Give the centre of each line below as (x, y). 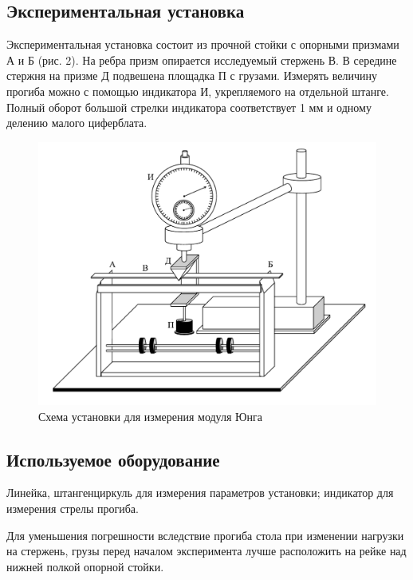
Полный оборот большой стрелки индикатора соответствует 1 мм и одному (189, 107)
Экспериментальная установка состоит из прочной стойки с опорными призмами (203, 44)
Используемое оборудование (113, 459)
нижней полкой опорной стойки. (85, 566)
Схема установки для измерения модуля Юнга (150, 416)
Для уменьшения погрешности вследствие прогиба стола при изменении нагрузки (205, 535)
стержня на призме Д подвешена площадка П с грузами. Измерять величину (192, 75)
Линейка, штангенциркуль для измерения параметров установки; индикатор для (200, 493)
